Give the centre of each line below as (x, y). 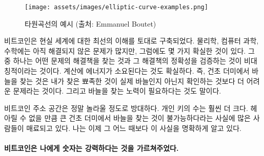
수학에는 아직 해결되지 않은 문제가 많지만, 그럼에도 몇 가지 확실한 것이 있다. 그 (129, 50)
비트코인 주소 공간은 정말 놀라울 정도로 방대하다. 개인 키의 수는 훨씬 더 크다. (126, 108)
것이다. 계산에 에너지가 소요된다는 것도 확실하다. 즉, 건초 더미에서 (145, 71)
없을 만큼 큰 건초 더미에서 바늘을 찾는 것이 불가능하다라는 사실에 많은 (139, 118)
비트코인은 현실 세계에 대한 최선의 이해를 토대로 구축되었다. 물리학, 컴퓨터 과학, (131, 41)
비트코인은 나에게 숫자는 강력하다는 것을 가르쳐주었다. (92, 148)
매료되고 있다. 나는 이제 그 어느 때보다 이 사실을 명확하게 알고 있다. (134, 128)
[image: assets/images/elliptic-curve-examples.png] (116, 7)
